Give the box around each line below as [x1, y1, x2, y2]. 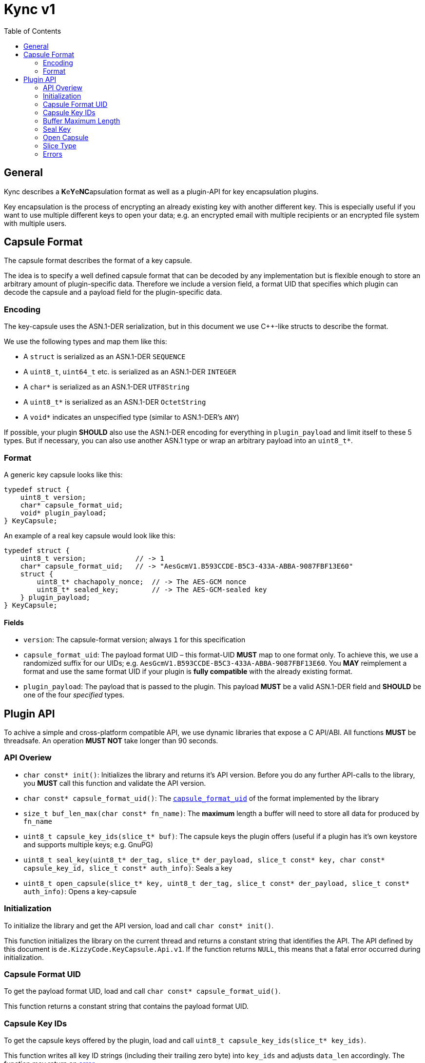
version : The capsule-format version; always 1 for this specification [23, 635, 246, 644]
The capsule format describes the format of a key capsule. [4, 256, 192, 265]
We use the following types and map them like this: [4, 337, 167, 346]
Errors [43, 149, 62, 158]
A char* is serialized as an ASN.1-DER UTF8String [23, 383, 190, 391]
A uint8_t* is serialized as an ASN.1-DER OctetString [23, 398, 206, 407]
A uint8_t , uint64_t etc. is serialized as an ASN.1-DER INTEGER [23, 368, 236, 376]
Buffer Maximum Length [43, 116, 120, 125]
